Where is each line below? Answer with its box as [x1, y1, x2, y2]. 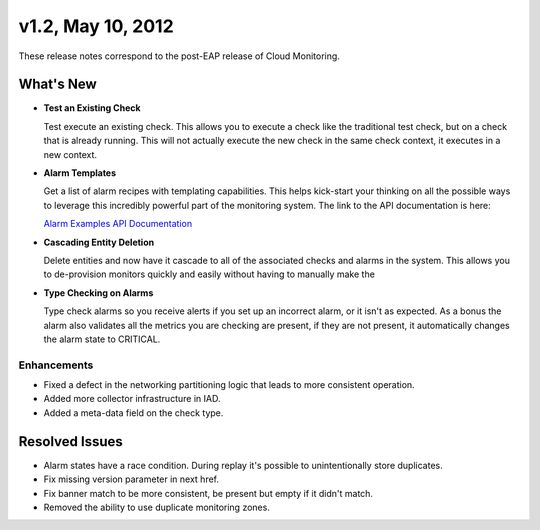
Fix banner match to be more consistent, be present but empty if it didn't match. [43, 487, 374, 499]
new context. [43, 148, 98, 160]
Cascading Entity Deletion [43, 236, 155, 248]
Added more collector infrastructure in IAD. [43, 393, 221, 405]
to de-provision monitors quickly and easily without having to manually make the [43, 268, 375, 280]
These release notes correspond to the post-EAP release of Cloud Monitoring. [18, 50, 340, 62]
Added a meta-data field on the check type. [43, 406, 224, 419]
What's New [18, 76, 97, 93]
